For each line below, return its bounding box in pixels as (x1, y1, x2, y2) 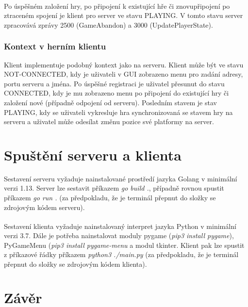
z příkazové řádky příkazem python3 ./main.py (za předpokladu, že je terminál (4, 249, 239, 259)
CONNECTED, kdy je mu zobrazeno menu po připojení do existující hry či (4, 88, 229, 98)
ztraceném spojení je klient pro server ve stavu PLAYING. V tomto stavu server (4, 10, 243, 20)
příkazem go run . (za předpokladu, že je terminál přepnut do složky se (4, 192, 216, 202)
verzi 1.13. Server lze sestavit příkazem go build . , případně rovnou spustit (4, 183, 224, 193)
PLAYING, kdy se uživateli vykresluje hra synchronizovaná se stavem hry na (4, 107, 233, 117)
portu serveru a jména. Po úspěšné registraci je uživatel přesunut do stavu (4, 78, 225, 88)
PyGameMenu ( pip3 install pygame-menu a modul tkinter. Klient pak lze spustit (4, 240, 245, 250)
